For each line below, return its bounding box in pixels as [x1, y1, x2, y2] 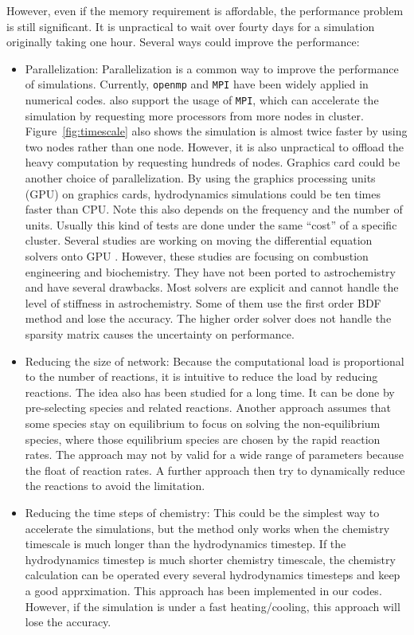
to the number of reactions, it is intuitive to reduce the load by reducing [25, 368, 378, 385]
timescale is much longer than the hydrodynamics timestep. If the [25, 535, 346, 552]
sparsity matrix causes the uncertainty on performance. [25, 326, 295, 342]
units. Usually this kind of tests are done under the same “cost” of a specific [25, 216, 397, 233]
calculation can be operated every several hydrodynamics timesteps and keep [25, 566, 400, 583]
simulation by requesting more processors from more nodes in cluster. [25, 107, 364, 123]
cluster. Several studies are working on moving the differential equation [25, 232, 373, 249]
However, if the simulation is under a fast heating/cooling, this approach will [25, 598, 400, 614]
